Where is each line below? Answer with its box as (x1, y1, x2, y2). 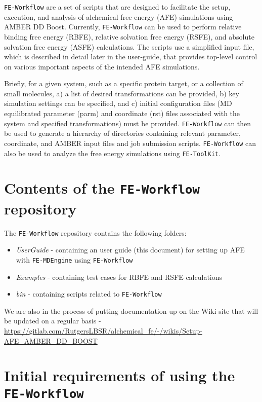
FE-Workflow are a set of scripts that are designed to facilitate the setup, (4, 2, 231, 12)
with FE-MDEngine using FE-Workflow (16, 254, 133, 265)
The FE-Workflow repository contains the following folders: (4, 227, 187, 238)
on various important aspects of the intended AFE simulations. (4, 61, 200, 71)
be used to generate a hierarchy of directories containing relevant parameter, (4, 128, 241, 138)
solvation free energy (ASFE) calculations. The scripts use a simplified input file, (4, 41, 254, 52)
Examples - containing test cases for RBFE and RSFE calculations (16, 271, 223, 282)
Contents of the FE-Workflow (4, 177, 200, 198)
